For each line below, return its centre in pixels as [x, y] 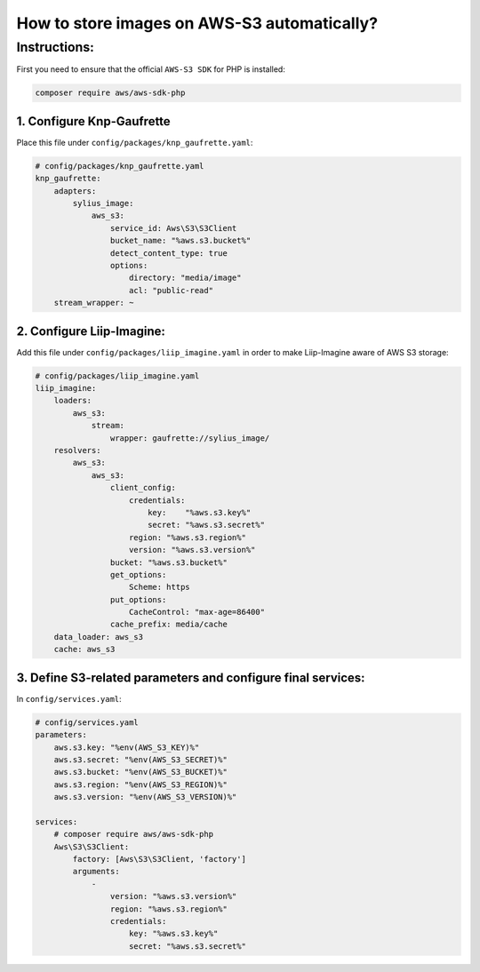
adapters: [75, 191]
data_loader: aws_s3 [99, 637]
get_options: [138, 574]
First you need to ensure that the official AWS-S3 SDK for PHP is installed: [151, 69]
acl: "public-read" [171, 290]
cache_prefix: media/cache [169, 625]
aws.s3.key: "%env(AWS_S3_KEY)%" [127, 747]
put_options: [138, 599]
